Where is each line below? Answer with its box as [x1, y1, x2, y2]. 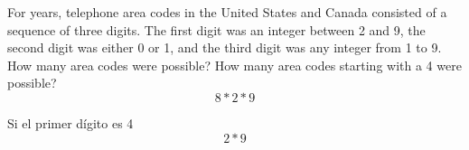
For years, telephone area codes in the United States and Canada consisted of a [7, 3, 447, 21]
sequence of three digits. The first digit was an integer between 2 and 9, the [7, 20, 426, 39]
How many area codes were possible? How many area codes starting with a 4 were [7, 55, 462, 74]
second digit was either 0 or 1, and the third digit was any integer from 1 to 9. [7, 38, 442, 57]
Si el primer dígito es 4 [7, 113, 134, 132]
